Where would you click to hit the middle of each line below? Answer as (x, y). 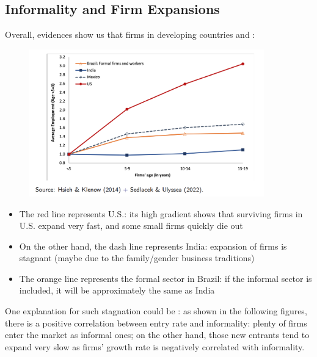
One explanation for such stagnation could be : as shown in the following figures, (156, 311)
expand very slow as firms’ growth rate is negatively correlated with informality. (155, 346)
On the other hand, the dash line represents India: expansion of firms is (153, 246)
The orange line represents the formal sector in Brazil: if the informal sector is (166, 278)
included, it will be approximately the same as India (117, 290)
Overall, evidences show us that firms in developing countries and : (130, 34)
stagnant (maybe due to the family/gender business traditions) (137, 258)
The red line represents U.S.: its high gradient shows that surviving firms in (161, 213)
